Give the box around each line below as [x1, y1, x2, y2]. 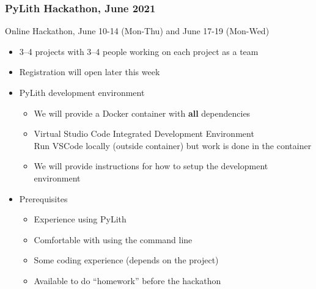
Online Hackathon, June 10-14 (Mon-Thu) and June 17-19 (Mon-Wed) [5, 24, 270, 37]
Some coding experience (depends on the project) [34, 254, 219, 266]
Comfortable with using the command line [34, 233, 193, 246]
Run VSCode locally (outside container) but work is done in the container [34, 139, 312, 152]
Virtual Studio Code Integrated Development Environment [34, 127, 254, 140]
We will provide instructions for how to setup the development [34, 159, 268, 172]
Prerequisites [19, 192, 68, 205]
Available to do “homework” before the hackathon [34, 274, 221, 287]
